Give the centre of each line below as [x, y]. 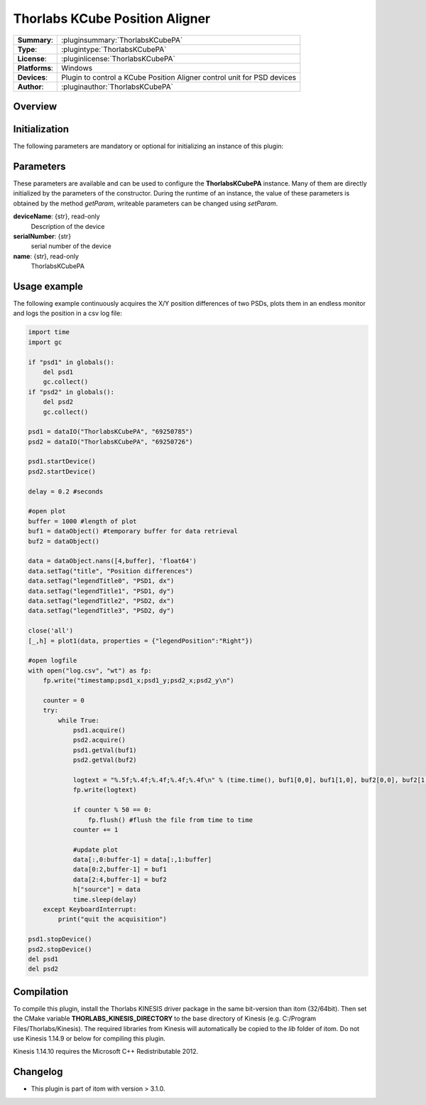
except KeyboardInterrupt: [90, 909]
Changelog [38, 1072]
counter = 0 [64, 700]
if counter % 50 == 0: [112, 810]
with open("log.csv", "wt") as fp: [90, 671]
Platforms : [35, 68]
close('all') [51, 631]
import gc [45, 342]
